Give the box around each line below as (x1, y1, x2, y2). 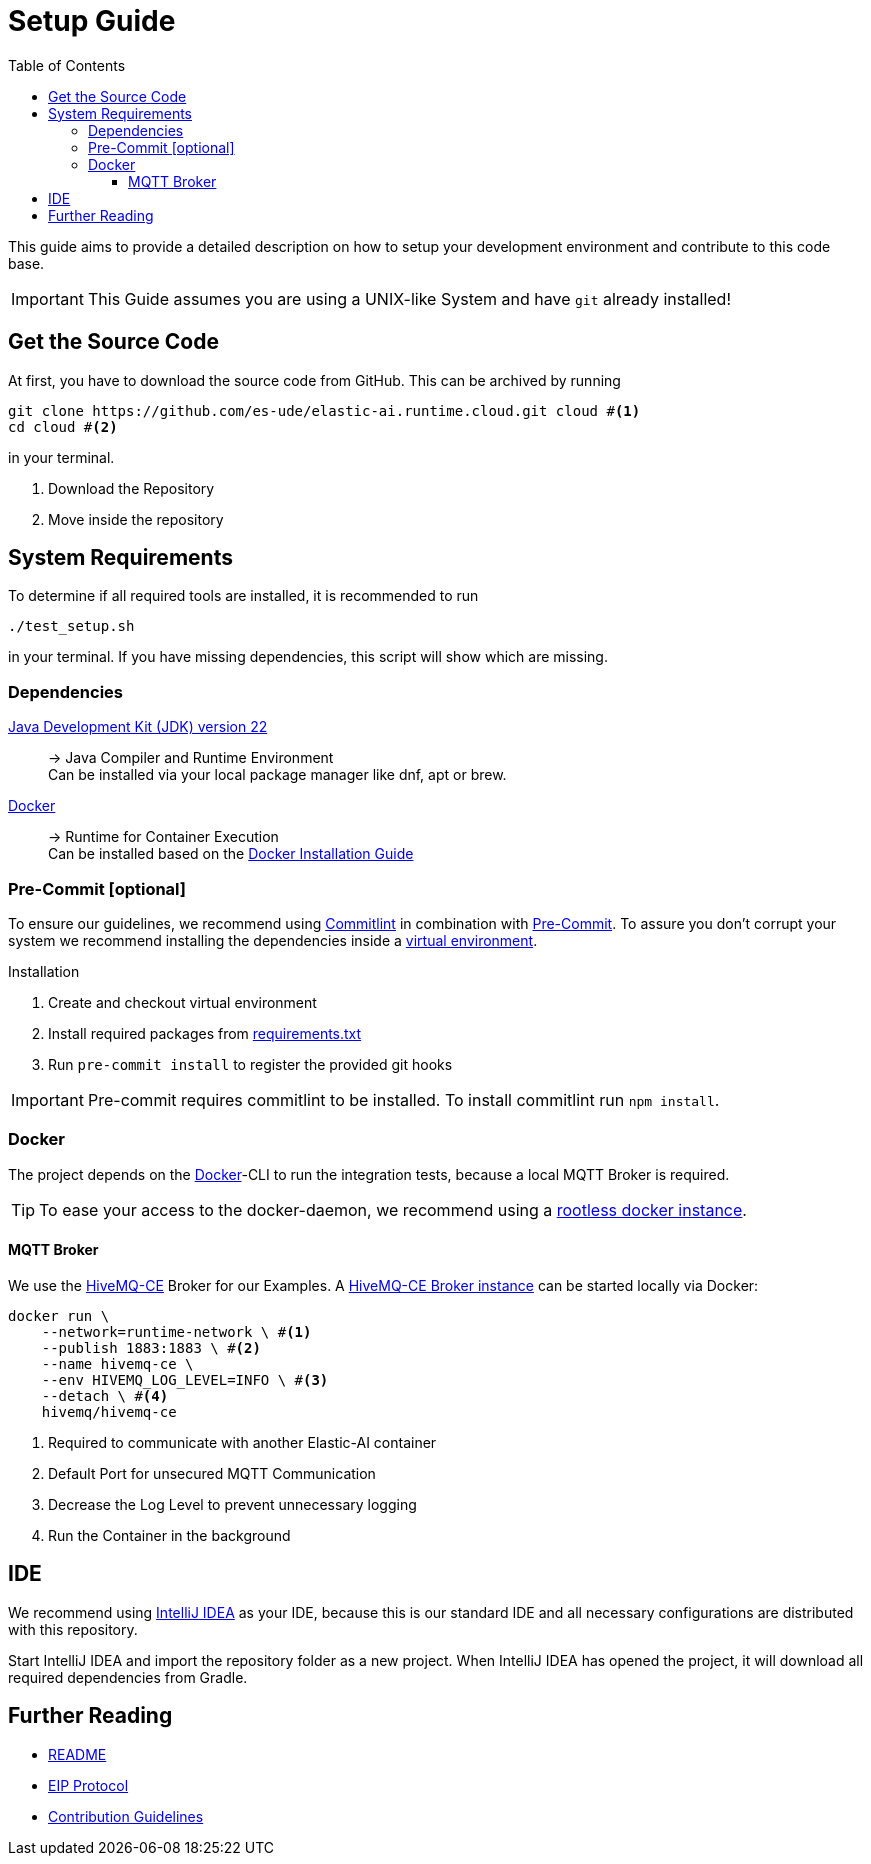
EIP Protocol (48, 1776, 129, 1794)
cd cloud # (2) (8, 418, 118, 435)
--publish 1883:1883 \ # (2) (41, 1339, 261, 1356)
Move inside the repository (48, 510, 224, 528)
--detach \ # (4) (41, 1387, 169, 1404)
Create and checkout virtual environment (48, 993, 317, 1011)
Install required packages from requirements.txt (48, 1024, 362, 1042)
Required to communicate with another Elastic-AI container (48, 1433, 437, 1451)
